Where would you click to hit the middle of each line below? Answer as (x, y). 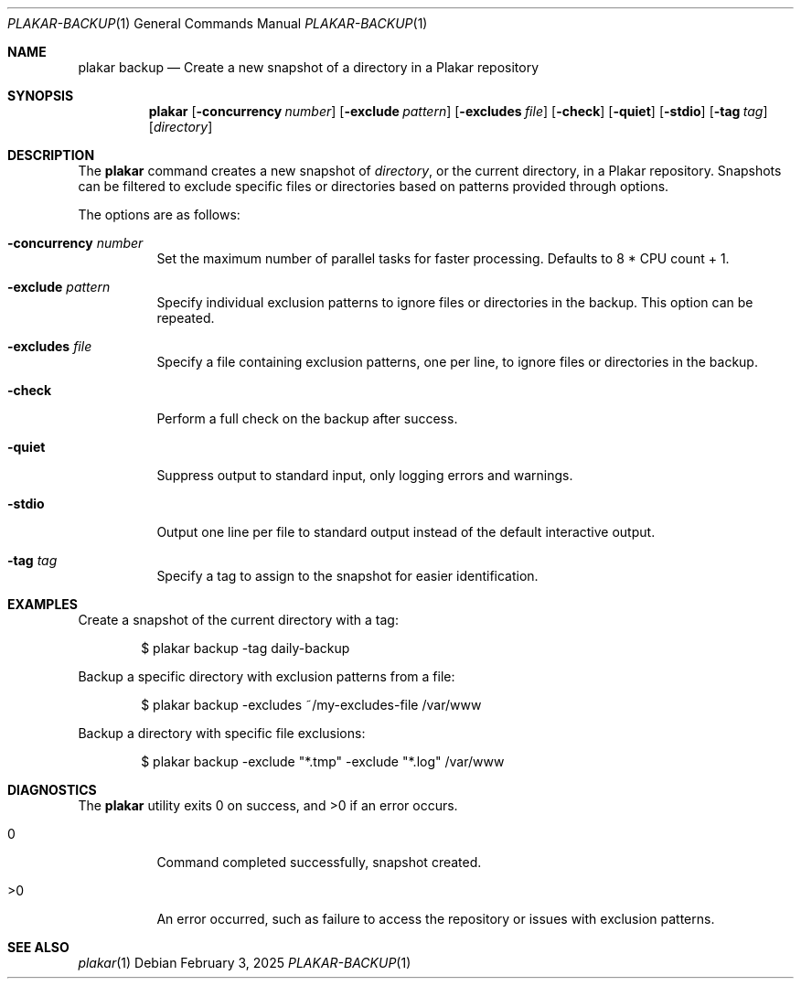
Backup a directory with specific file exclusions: (222, 733)
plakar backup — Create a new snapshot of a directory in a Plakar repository (309, 67)
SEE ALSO (38, 947)
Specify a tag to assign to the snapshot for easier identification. (347, 576)
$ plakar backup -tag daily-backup (246, 648)
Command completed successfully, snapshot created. (319, 862)
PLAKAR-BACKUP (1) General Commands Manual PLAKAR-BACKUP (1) (218, 23)
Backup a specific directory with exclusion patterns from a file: (267, 676)
